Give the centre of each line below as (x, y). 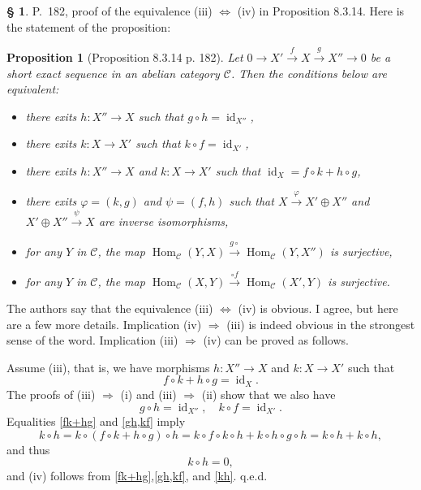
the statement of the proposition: (89, 26)
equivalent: (33, 89)
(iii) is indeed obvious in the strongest (321, 324)
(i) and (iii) (148, 394)
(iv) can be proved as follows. (276, 340)
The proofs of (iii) (51, 394)
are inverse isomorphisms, (163, 221)
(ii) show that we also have (268, 394)
